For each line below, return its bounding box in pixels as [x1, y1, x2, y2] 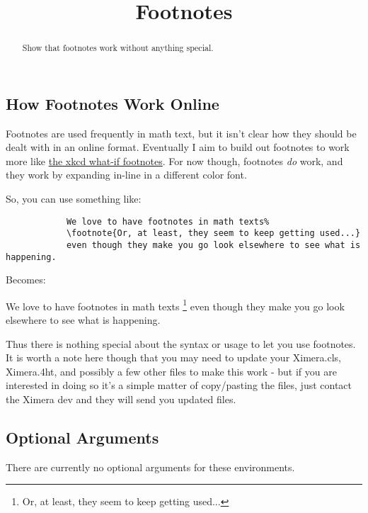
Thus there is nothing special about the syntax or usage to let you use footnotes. [6, 336, 356, 351]
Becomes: [6, 272, 46, 287]
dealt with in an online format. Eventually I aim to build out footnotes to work [6, 140, 350, 154]
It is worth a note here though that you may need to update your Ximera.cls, [6, 350, 341, 365]
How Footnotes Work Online [6, 92, 219, 114]
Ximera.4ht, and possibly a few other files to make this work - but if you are [6, 363, 337, 378]
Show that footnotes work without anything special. [22, 42, 214, 54]
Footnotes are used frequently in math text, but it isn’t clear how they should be [6, 125, 357, 140]
